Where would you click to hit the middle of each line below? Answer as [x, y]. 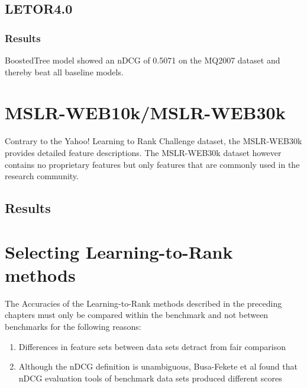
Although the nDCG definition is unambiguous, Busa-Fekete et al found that [158, 366]
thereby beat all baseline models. [64, 71]
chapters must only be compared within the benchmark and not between [137, 315]
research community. [42, 176]
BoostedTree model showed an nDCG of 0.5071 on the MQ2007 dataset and [143, 60]
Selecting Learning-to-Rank [119, 251]
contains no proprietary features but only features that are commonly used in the [152, 164]
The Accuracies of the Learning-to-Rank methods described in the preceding [143, 303]
